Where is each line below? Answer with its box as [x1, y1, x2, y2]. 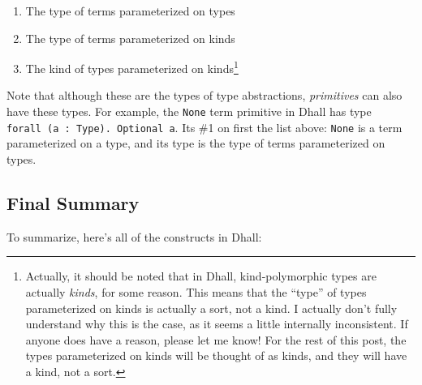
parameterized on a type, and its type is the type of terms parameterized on [6, 135, 385, 152]
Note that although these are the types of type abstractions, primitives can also [6, 87, 403, 104]
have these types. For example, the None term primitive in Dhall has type [6, 103, 372, 120]
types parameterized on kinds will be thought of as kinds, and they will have [25, 347, 407, 364]
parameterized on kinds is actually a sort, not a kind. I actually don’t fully [25, 299, 398, 316]
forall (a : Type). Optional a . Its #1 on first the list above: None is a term [6, 118, 403, 135]
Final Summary [6, 190, 140, 215]
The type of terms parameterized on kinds [25, 29, 235, 46]
